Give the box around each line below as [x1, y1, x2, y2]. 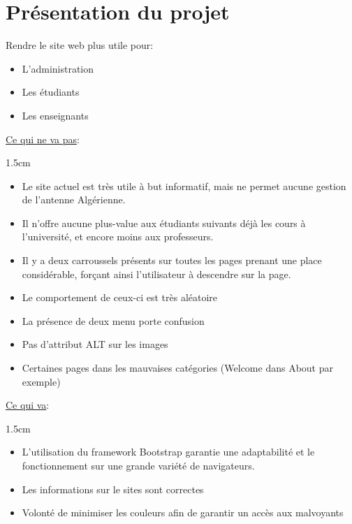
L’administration [22, 61, 94, 75]
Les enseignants [22, 108, 89, 122]
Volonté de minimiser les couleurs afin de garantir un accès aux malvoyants [22, 505, 344, 520]
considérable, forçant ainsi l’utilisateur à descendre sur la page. [22, 266, 291, 281]
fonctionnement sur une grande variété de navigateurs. [22, 458, 255, 472]
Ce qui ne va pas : [6, 131, 80, 146]
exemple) [22, 374, 61, 388]
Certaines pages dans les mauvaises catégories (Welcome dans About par [22, 361, 333, 375]
